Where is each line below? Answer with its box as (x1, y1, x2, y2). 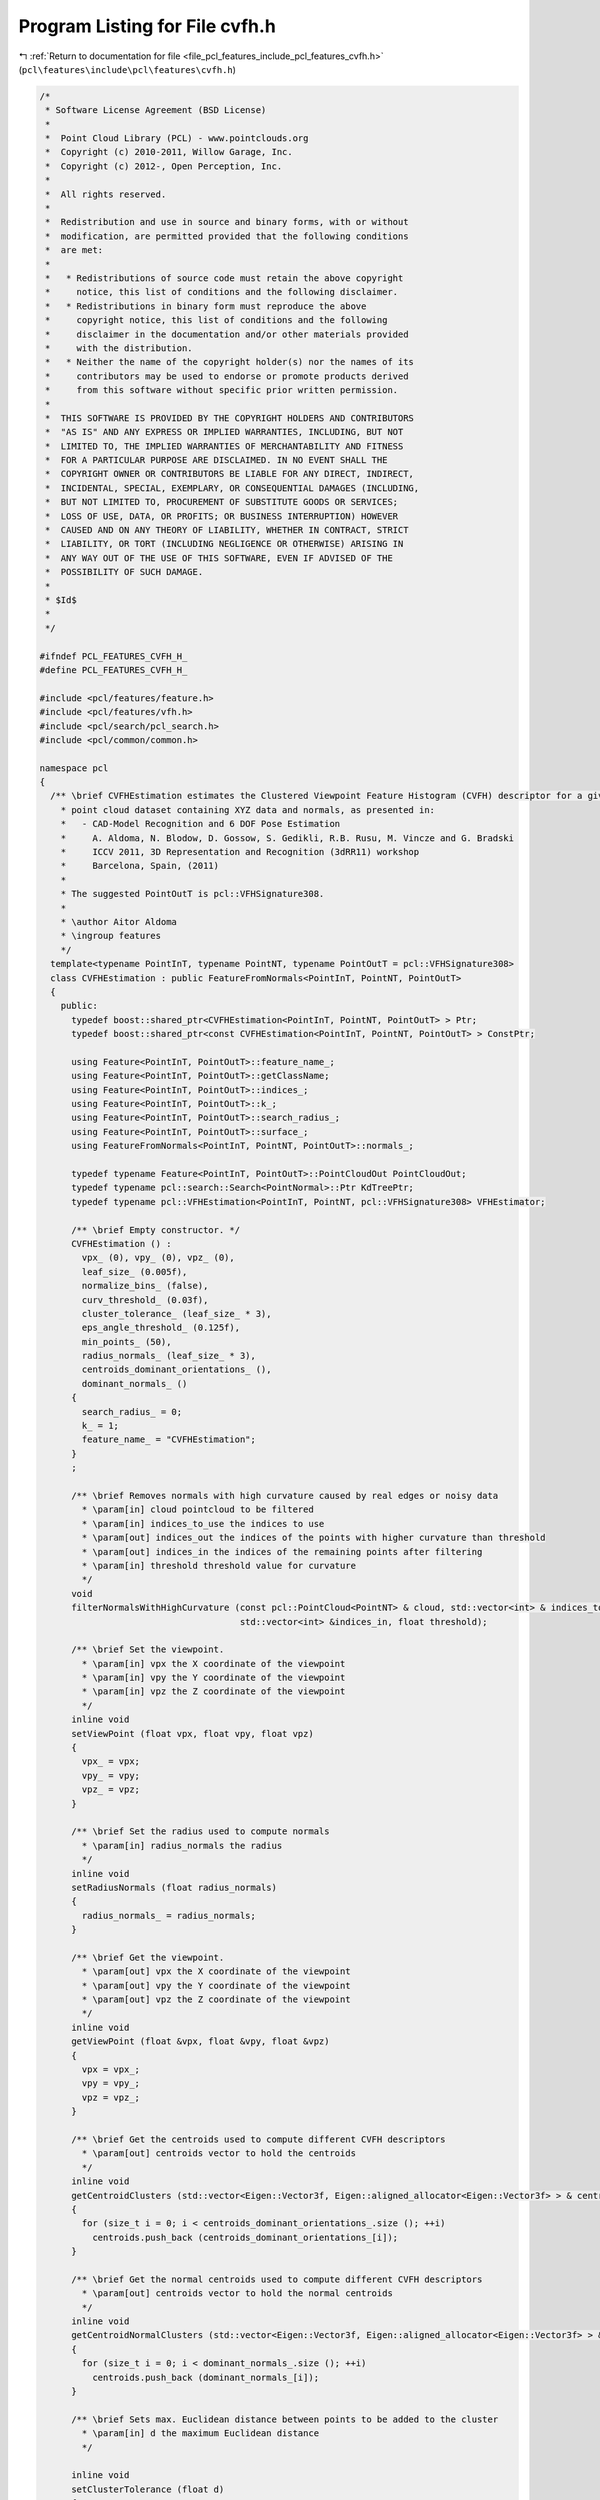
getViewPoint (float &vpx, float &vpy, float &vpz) (71, 2036, 330, 2047)
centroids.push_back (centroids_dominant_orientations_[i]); (91, 2231, 399, 2243)
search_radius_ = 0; (81, 1406, 183, 1417)
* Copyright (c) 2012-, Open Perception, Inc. (45, 160, 283, 172)
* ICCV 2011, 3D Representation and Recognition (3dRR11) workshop (60, 846, 420, 858)
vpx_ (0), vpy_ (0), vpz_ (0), (81, 1252, 235, 1264)
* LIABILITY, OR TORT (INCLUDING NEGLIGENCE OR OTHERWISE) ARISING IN (45, 538, 404, 550)
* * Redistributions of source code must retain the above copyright (45, 273, 404, 284)
